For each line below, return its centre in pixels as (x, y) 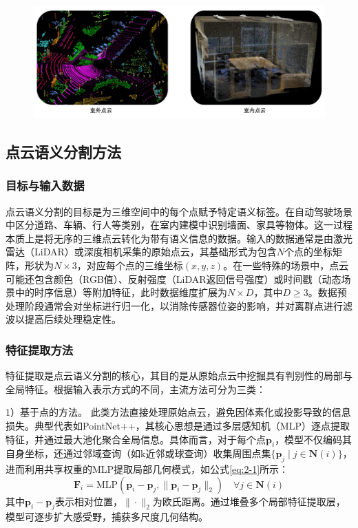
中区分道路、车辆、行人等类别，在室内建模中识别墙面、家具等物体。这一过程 (179, 225)
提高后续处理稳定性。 (73, 319)
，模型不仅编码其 (314, 439)
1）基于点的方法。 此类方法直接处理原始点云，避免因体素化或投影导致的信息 (178, 412)
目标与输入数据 (45, 186)
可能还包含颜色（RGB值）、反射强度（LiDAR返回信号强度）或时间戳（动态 (173, 278)
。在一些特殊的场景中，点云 (286, 265)
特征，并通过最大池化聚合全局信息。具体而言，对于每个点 (136, 439)
